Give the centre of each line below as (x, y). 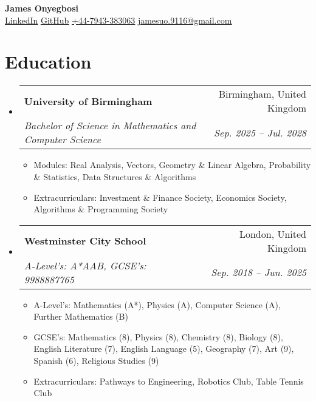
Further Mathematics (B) (81, 316)
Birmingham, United (262, 94)
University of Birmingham (88, 101)
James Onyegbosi (42, 8)
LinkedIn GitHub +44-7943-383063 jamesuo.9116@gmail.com (118, 20)
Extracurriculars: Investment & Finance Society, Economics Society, (160, 197)
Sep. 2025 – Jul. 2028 (260, 132)
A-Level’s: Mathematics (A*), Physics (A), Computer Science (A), (157, 304)
